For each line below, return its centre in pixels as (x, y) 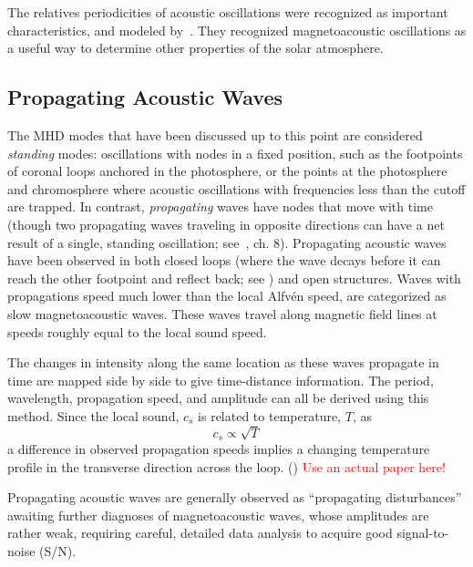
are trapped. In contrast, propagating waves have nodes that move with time (220, 206)
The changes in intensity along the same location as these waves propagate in (223, 362)
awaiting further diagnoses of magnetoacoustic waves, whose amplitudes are (218, 515)
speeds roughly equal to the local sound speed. (137, 331)
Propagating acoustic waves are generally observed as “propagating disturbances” (235, 497)
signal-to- (423, 533)
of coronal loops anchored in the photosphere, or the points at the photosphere (227, 171)
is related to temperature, (270, 415)
